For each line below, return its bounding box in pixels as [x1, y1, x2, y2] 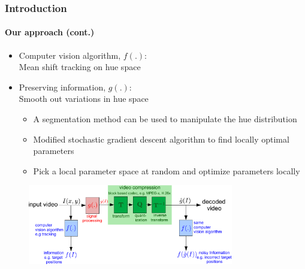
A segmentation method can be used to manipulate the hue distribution [33, 113, 297, 125]
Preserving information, [19, 80, 106, 93]
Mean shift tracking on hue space [19, 61, 141, 73]
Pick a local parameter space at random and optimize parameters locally [33, 164, 300, 177]
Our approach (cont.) [5, 26, 95, 38]
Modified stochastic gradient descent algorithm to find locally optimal [33, 132, 289, 145]
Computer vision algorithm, [19, 49, 121, 61]
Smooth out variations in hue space [19, 92, 149, 105]
